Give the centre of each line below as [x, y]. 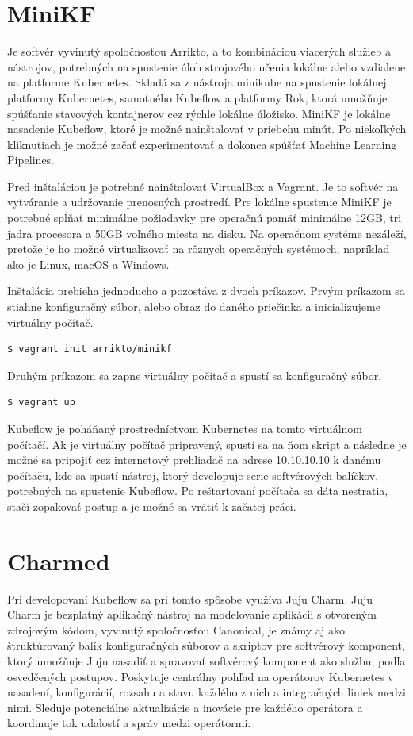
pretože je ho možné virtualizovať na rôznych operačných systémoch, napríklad [199, 249]
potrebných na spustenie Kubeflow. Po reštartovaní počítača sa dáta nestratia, [198, 491]
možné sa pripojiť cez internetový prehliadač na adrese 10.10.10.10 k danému [194, 460]
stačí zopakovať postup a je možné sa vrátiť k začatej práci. [152, 506]
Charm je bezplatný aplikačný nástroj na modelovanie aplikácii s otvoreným [192, 614]
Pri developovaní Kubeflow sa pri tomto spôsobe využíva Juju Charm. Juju [190, 598]
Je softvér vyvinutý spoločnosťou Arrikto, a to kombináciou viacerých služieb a [199, 51]
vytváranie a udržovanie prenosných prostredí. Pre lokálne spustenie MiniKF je [199, 202]
